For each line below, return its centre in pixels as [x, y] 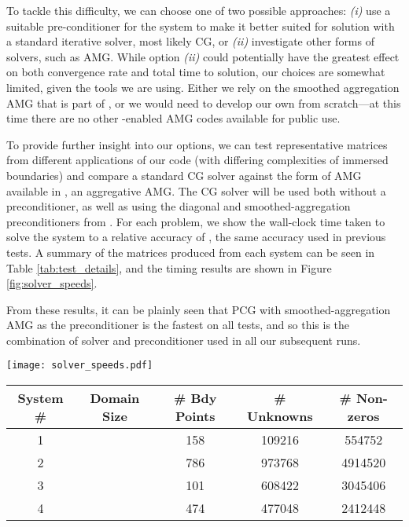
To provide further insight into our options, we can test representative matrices [197, 144]
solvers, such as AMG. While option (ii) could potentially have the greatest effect [203, 56]
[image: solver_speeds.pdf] [80, 366]
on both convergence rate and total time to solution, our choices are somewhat [196, 72]
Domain [115, 398]
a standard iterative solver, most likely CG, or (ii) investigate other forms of [190, 41]
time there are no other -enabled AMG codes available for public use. [173, 118]
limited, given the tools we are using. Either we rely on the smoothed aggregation [203, 87]
